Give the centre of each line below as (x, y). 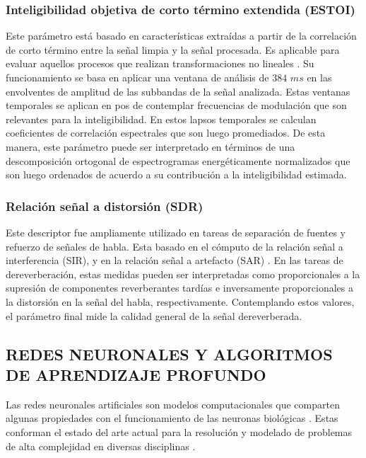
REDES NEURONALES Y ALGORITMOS (169, 354)
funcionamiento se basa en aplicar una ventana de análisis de (137, 77)
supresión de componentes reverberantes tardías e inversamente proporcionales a (179, 288)
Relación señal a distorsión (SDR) (105, 206)
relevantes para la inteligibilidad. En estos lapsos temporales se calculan (161, 119)
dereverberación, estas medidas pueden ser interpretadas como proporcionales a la (183, 274)
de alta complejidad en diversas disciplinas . (101, 446)
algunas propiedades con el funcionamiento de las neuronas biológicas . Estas (172, 418)
